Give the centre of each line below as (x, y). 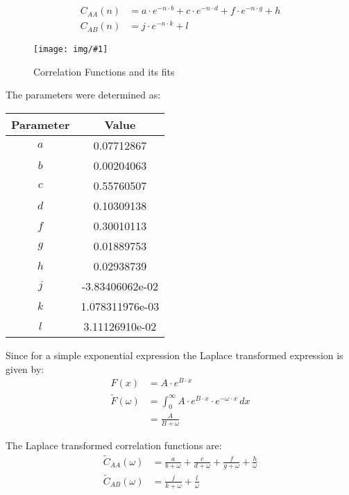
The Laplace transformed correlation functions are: (114, 445)
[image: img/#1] (71, 50)
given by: (25, 368)
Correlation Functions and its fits (104, 71)
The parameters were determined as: (83, 95)
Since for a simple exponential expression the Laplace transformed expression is (174, 355)
